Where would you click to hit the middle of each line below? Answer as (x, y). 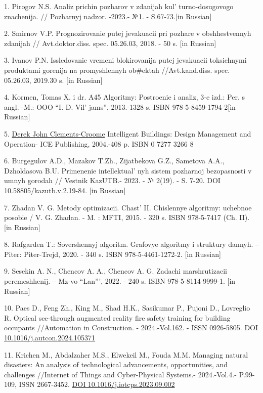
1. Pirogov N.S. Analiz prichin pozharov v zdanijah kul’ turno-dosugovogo (119, 6)
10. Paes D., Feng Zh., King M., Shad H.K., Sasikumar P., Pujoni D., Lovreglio (127, 308)
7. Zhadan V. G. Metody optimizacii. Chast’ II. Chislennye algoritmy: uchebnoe (128, 207)
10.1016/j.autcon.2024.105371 (50, 338)
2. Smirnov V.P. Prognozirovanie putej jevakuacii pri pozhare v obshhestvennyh (128, 33)
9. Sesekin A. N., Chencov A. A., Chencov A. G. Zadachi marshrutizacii (116, 271)
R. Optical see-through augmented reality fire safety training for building (117, 317)
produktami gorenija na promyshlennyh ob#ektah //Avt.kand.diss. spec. (117, 70)
